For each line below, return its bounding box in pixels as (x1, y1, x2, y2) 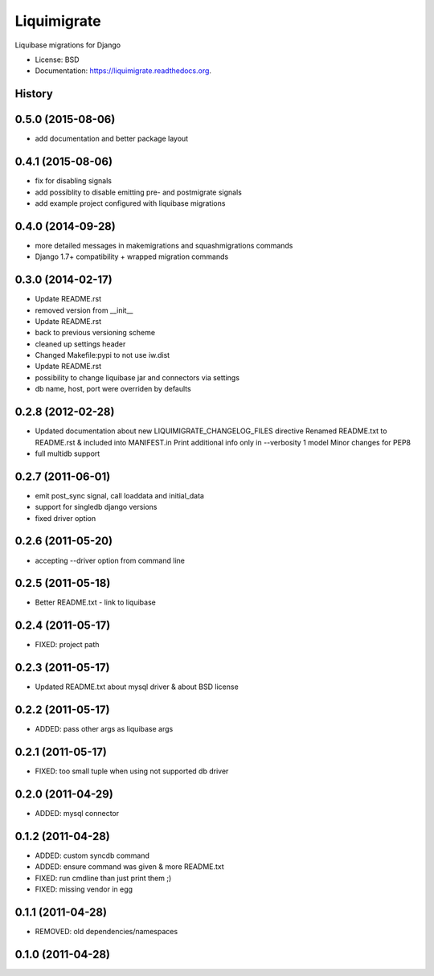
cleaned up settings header (35, 338, 126, 349)
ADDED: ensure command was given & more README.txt (35, 862, 224, 871)
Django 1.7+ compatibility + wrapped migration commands (35, 252, 229, 261)
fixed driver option (35, 513, 96, 523)
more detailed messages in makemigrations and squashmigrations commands (35, 240, 293, 250)
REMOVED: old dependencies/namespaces (35, 926, 178, 936)
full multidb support (35, 449, 100, 458)
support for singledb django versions (35, 502, 158, 512)
